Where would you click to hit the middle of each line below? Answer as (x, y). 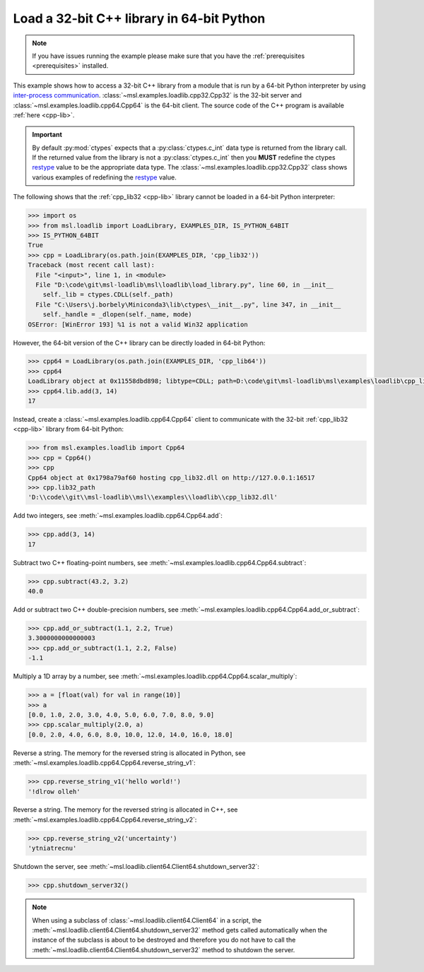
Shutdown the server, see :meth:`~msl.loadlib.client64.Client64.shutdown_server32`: (136, 867)
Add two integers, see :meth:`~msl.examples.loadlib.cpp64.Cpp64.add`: (118, 516)
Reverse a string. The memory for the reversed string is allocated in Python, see (129, 753)
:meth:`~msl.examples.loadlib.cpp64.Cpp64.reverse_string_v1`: (104, 763)
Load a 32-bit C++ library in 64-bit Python (139, 18)
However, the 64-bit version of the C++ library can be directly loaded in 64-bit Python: (139, 343)
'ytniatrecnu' (52, 848)
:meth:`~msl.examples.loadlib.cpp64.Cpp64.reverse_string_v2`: (105, 819)
